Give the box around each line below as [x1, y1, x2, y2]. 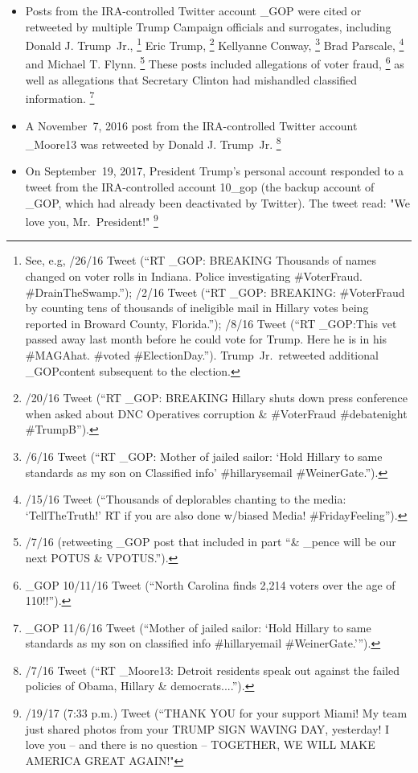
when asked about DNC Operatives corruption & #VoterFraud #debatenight [25, 405, 408, 421]
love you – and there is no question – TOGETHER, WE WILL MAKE [25, 736, 375, 753]
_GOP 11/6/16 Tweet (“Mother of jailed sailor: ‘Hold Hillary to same [25, 619, 371, 635]
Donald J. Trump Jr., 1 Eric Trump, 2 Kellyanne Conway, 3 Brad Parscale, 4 [25, 35, 404, 53]
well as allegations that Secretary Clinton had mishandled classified [25, 71, 358, 88]
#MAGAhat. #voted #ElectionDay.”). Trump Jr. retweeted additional [25, 346, 379, 363]
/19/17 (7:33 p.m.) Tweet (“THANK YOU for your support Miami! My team [25, 705, 408, 722]
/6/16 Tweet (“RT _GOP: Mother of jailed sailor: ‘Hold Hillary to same [25, 447, 383, 464]
